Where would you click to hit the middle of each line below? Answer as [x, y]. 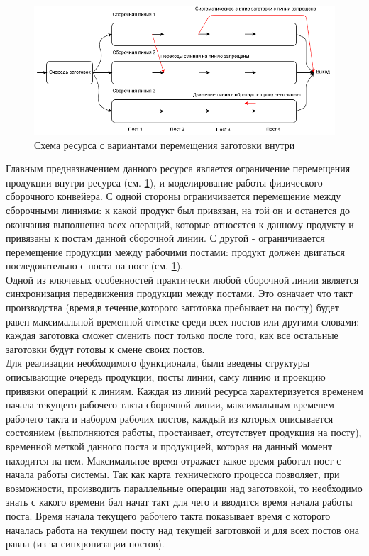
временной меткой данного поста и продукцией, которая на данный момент [169, 446]
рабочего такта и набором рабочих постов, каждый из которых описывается [170, 418]
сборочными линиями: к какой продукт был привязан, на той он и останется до [178, 210]
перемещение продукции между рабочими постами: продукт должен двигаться [175, 251]
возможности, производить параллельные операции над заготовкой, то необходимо [184, 488]
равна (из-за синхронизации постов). [85, 544]
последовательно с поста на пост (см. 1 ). [95, 266]
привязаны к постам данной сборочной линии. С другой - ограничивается [165, 238]
